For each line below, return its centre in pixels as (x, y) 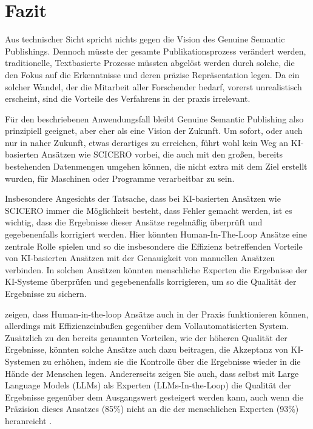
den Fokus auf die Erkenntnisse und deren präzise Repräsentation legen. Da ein (152, 74)
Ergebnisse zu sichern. (46, 293)
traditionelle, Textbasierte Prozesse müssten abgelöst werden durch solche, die (150, 63)
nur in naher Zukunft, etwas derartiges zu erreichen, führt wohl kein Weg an (147, 142)
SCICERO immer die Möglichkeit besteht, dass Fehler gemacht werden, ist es (149, 210)
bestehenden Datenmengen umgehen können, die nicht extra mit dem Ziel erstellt (156, 166)
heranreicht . (29, 420)
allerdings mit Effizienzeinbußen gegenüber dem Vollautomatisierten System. (147, 326)
